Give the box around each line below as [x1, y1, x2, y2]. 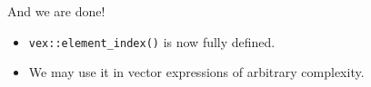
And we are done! [7, 2, 105, 20]
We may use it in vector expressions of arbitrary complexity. [28, 63, 365, 82]
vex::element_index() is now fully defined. [28, 32, 276, 51]
